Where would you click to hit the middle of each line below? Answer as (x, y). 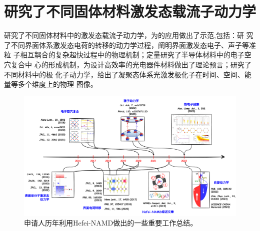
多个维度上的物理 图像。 (57, 84)
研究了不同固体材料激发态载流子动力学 (130, 11)
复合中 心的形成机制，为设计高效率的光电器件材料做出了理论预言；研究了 (131, 64)
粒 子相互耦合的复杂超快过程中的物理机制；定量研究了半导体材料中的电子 (124, 55)
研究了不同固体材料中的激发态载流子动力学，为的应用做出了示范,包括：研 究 (129, 35)
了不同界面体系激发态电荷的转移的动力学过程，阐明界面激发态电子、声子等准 (130, 45)
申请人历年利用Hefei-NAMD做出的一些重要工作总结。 (111, 223)
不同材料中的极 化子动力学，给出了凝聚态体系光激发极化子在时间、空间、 (124, 74)
